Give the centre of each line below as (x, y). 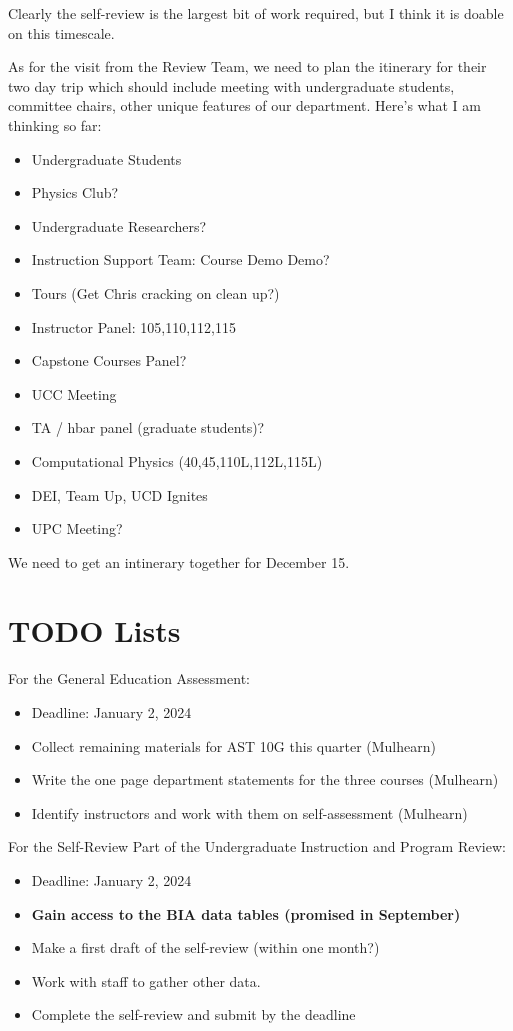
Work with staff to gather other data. (146, 980)
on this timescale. (61, 32)
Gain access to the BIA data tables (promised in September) (246, 913)
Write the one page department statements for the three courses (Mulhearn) (265, 779)
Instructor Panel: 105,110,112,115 (133, 326)
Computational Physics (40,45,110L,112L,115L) (177, 460)
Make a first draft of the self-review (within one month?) (205, 947)
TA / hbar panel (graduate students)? (148, 427)
